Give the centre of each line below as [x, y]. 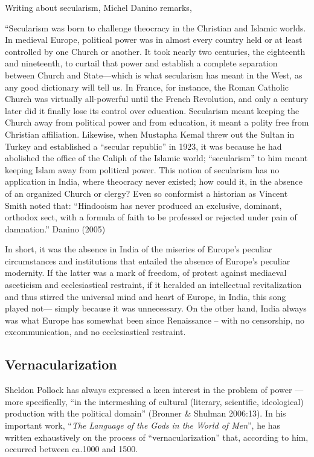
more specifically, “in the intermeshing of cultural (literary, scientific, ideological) [154, 401]
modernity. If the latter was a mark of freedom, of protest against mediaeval [146, 273]
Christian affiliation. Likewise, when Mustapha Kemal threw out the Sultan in [150, 134]
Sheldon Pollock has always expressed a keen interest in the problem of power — [154, 390]
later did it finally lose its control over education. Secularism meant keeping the [152, 110]
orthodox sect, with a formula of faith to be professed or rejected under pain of [151, 217]
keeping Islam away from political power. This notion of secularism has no [142, 169]
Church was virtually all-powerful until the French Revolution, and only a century [157, 99]
